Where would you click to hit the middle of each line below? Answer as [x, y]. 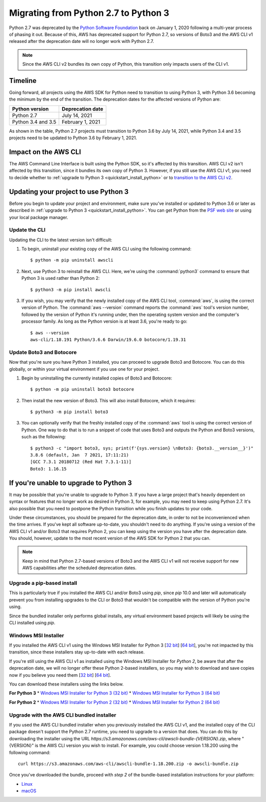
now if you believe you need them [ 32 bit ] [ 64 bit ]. [60, 675]
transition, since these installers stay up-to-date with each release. [77, 652]
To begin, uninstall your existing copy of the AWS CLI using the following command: [106, 249]
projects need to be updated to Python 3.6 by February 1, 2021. [73, 138]
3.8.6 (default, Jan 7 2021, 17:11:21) [80, 455]
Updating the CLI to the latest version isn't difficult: [61, 240]
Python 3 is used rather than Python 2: [61, 278]
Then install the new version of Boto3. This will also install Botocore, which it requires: [109, 400]
